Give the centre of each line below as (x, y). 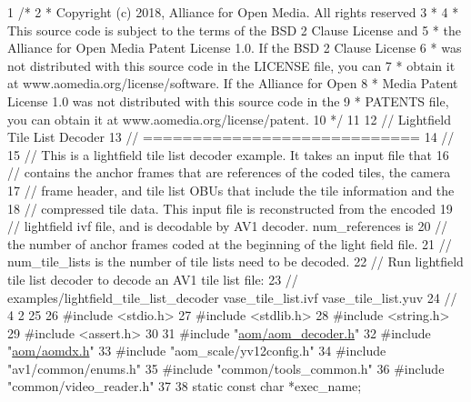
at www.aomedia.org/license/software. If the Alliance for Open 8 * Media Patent (233, 83)
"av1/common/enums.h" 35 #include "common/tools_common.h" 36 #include (226, 368)
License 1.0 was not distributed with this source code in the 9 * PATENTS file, (228, 100)
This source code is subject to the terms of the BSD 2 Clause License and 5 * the (234, 30)
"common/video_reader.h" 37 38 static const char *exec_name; (185, 386)
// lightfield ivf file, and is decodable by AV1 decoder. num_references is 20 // (228, 226)
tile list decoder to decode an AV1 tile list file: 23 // (153, 279)
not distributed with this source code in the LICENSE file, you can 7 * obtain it (231, 65)
